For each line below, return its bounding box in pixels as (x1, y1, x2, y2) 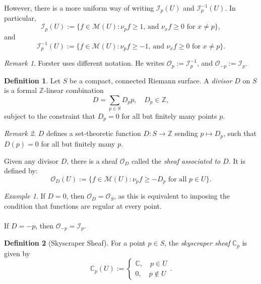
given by (4, 248, 30, 258)
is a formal (4, 85, 37, 96)
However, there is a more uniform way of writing (4, 3, 154, 13)
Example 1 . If (4, 191, 45, 201)
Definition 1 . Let (4, 75, 61, 85)
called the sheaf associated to (132, 155, 221, 166)
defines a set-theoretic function (46, 128, 141, 138)
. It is (228, 155, 246, 166)
